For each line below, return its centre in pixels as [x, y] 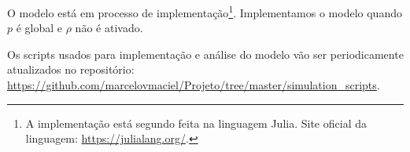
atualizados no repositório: [71, 69]
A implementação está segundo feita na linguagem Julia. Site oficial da [196, 123]
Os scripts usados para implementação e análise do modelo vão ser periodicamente [205, 54]
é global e [39, 28]
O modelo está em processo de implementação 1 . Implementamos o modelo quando [205, 11]
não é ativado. [109, 28]
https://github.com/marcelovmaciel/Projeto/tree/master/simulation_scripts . [194, 85]
